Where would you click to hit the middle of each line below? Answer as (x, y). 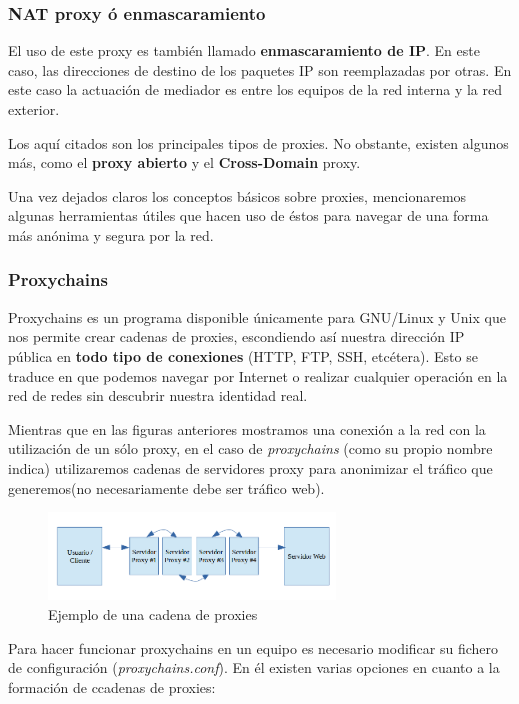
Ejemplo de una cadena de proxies (153, 613)
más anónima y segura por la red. (111, 234)
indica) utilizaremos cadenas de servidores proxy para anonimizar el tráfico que (250, 467)
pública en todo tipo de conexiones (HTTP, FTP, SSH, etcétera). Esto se (243, 355)
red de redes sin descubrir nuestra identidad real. (158, 395)
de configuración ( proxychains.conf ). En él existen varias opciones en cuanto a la (254, 667)
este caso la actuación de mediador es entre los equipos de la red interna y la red (255, 89)
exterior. (34, 109)
